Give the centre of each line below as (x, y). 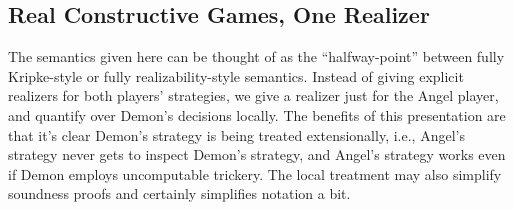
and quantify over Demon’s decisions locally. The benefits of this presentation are (257, 114)
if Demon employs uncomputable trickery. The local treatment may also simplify (255, 173)
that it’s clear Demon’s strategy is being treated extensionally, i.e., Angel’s (236, 134)
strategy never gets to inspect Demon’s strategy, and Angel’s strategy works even (257, 154)
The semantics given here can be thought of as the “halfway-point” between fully (256, 56)
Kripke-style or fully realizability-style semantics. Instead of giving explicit (236, 75)
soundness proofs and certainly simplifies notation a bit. (179, 193)
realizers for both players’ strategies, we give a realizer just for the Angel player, (253, 95)
